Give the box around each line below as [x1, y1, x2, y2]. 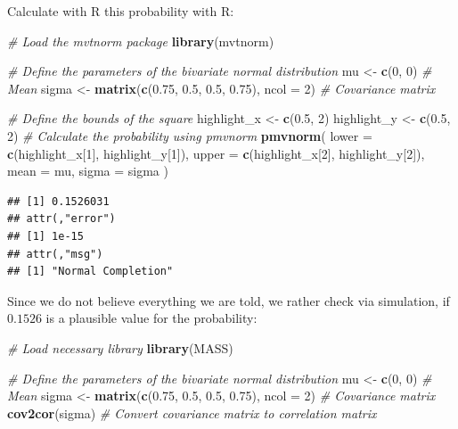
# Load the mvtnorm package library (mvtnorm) [7, 31, 274, 50]
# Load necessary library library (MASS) [7, 338, 233, 357]
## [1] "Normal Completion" [7, 265, 174, 278]
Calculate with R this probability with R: [7, 2, 234, 20]
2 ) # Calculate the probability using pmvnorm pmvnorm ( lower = [7, 126, 372, 144]
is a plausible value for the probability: [45, 309, 258, 327]
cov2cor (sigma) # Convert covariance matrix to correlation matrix [7, 403, 377, 422]
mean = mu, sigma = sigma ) [7, 161, 168, 180]
